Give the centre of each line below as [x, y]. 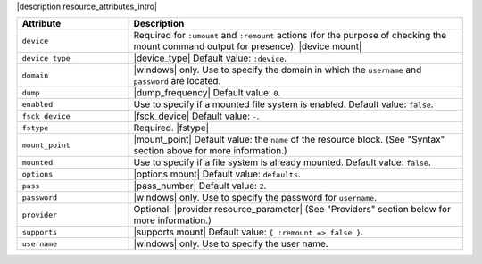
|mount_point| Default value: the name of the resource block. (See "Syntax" [289, 140]
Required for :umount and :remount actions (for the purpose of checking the [290, 36]
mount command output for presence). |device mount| [248, 46]
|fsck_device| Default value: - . [196, 116]
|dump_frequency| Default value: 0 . [207, 93]
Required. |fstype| [171, 128]
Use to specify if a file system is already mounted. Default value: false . [283, 162]
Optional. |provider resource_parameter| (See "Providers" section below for [292, 210]
